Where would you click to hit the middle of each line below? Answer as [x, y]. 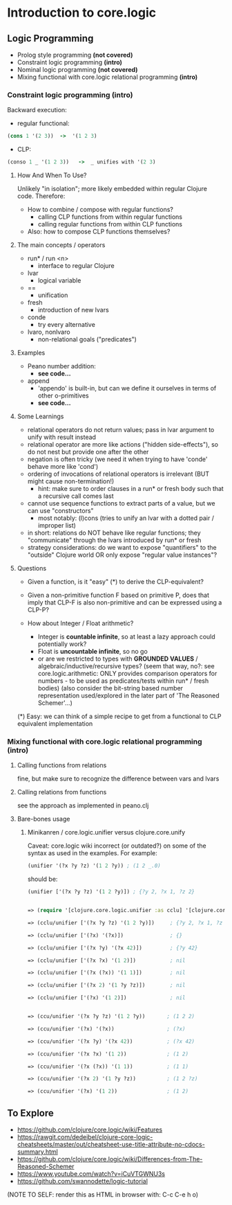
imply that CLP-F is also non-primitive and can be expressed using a [125, 602]
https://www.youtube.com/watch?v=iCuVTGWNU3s [91, 1174]
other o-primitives [63, 395]
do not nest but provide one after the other [88, 452]
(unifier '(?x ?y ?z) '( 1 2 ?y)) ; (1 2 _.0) [94, 866]
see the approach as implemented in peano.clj [83, 805]
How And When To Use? [52, 175]
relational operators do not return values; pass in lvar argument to [121, 430]
